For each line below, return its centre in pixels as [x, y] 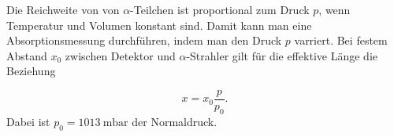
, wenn [335, 9]
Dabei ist [28, 121]
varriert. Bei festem [341, 40]
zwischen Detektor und [120, 55]
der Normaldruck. [175, 121]
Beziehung [31, 71]
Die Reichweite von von [63, 9]
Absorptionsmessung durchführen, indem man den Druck [144, 40]
